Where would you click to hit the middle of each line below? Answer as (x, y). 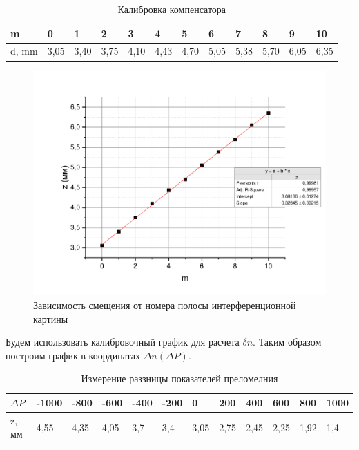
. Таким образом (287, 342)
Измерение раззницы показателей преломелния (179, 378)
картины (51, 318)
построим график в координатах (73, 355)
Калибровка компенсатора (172, 9)
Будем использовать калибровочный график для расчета (123, 342)
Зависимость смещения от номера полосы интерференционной (165, 305)
